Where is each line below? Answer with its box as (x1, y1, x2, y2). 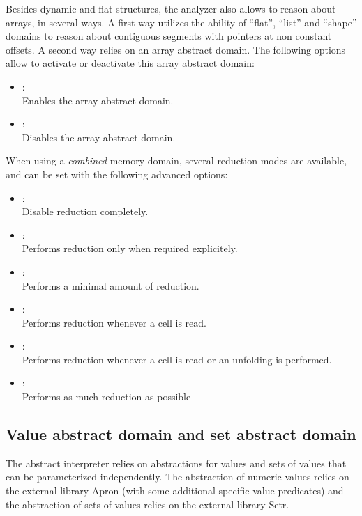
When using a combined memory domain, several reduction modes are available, (6, 153, 347, 168)
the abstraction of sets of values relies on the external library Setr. (6, 497, 289, 511)
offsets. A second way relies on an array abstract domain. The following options (6, 42, 346, 56)
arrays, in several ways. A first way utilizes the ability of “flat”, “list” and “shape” (6, 15, 357, 29)
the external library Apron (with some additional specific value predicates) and (6, 483, 344, 498)
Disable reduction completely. (22, 204, 149, 219)
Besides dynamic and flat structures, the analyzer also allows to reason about (6, 1, 336, 15)
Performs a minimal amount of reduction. (22, 278, 199, 292)
